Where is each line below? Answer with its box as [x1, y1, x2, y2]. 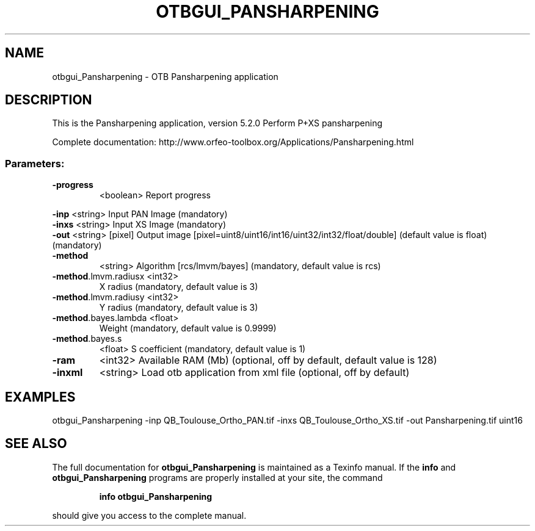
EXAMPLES [5, 389, 76, 405]
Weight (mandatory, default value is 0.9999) [99, 323, 277, 334]
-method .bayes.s [52, 333, 122, 344]
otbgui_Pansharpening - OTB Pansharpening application [52, 71, 278, 82]
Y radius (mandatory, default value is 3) [99, 302, 258, 313]
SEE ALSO [5, 436, 67, 452]
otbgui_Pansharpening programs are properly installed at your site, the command [52, 472, 383, 483]
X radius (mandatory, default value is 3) [99, 281, 258, 292]
